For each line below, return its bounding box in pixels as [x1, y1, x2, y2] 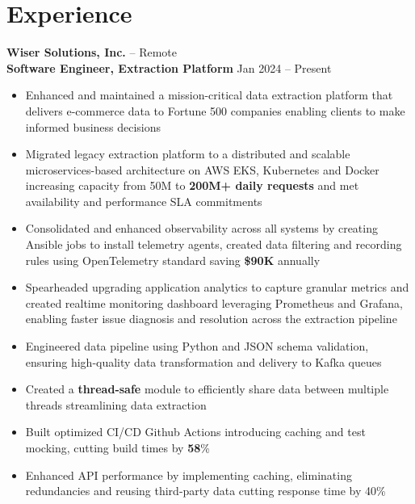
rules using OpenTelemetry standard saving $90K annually [25, 251, 321, 268]
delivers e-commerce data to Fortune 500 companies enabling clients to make [25, 102, 405, 119]
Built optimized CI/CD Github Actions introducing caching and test [25, 423, 366, 440]
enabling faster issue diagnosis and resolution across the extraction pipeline [25, 310, 397, 327]
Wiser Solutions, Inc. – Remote [6, 44, 177, 61]
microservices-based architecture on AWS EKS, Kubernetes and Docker [25, 161, 379, 178]
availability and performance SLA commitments [25, 192, 262, 209]
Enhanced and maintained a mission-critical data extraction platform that [25, 86, 393, 103]
